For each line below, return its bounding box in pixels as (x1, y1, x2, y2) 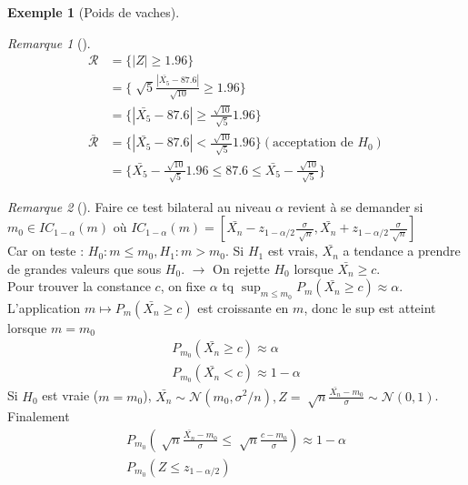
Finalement (7, 407, 70, 426)
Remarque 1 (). (7, 33, 91, 52)
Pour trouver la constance (7, 277, 151, 296)
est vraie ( (42, 386, 99, 405)
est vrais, (267, 241, 318, 260)
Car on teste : (7, 241, 85, 260)
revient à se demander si (287, 197, 423, 216)
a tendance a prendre (343, 241, 461, 260)
